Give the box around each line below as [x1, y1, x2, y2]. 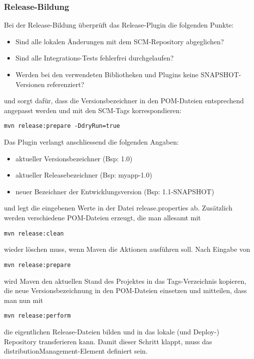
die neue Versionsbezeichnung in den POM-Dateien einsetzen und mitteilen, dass [4, 285, 247, 296]
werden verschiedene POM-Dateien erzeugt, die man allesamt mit [4, 212, 201, 222]
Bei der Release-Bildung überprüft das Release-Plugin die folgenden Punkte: [4, 20, 234, 30]
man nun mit [4, 295, 43, 305]
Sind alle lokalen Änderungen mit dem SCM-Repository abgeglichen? [15, 36, 224, 46]
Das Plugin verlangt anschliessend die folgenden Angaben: [4, 137, 179, 147]
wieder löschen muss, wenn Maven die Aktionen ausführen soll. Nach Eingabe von [4, 244, 251, 254]
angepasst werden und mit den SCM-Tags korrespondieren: [4, 105, 182, 115]
